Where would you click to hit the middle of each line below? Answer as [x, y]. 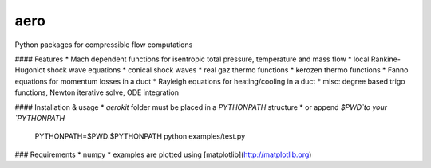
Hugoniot [30, 70]
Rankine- [386, 59]
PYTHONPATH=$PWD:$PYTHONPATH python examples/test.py [140, 136]
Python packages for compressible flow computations [104, 45]
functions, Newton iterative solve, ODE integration [97, 92]
